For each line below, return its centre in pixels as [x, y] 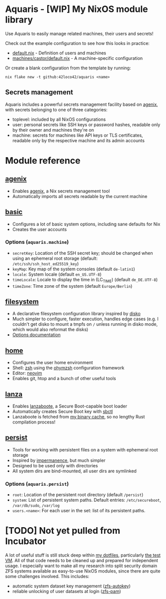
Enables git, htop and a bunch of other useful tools [64, 379]
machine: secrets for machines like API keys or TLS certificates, [78, 135]
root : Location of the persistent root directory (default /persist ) [78, 495]
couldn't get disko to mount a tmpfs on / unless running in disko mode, [85, 324]
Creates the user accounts [40, 229]
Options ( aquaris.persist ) [37, 484]
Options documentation [37, 335]
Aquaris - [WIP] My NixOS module [77, 9]
